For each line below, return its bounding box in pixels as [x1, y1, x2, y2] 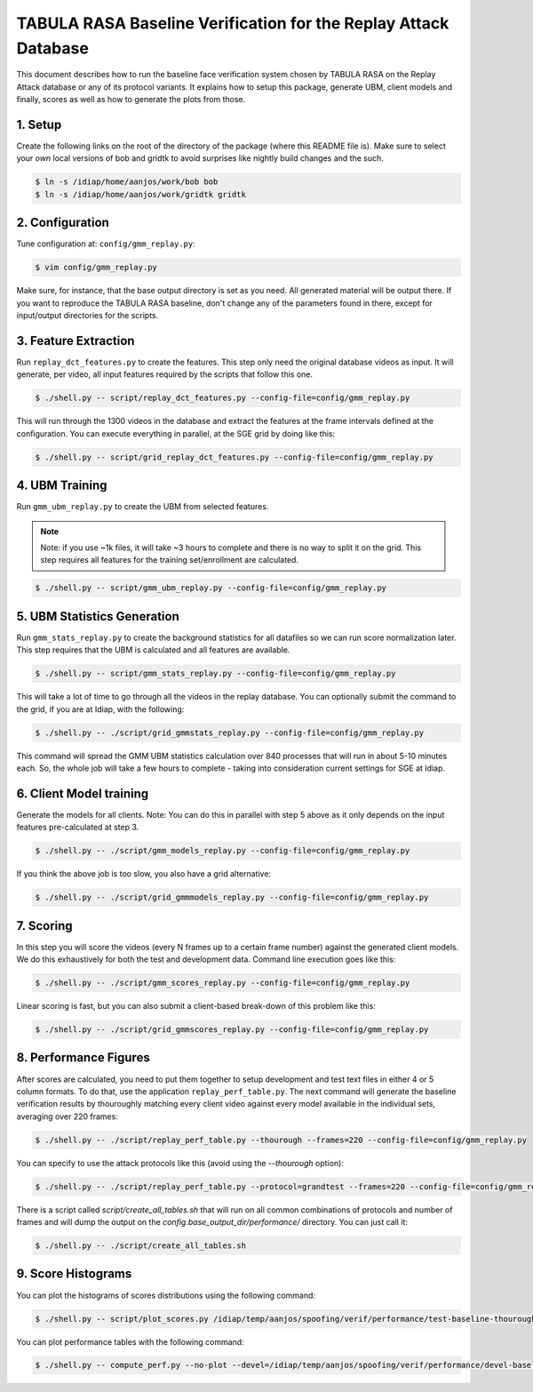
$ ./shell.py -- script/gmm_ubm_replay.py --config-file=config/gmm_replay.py [35, 583, 386, 593]
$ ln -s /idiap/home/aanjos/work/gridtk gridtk [35, 189, 246, 199]
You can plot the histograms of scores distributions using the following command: [16, 1290, 315, 1300]
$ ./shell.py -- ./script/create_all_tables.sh [35, 1241, 246, 1251]
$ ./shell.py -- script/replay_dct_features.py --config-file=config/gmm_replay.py [35, 393, 410, 404]
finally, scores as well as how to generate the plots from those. [16, 94, 246, 105]
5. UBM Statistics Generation [16, 609, 179, 624]
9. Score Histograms [16, 1267, 132, 1282]
